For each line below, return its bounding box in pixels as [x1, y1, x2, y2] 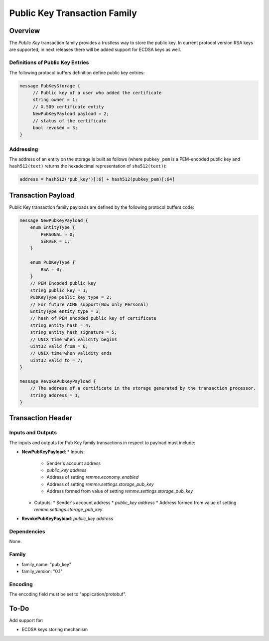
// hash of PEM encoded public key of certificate [30, 315, 156, 321]
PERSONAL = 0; [40, 231, 75, 237]
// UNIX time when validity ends [30, 350, 112, 356]
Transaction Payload [9, 191, 75, 199]
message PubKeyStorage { [19, 83, 81, 88]
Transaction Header [9, 414, 72, 422]
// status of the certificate [32, 118, 107, 123]
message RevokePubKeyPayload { [19, 378, 97, 384]
